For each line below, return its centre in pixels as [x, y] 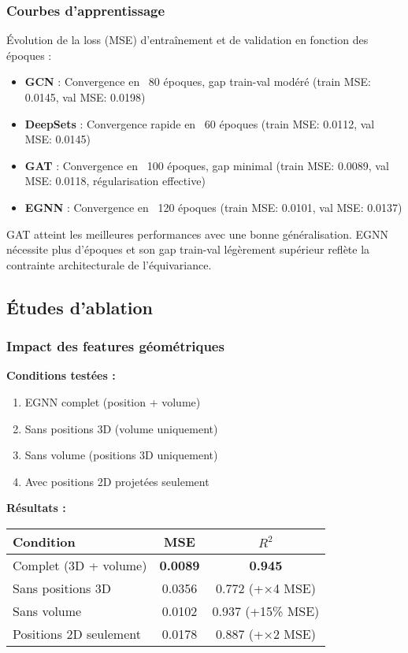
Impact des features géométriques [115, 346]
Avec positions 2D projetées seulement [117, 481]
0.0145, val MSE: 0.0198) [85, 97]
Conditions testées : [61, 375]
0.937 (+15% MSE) [266, 610]
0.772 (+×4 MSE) [265, 588]
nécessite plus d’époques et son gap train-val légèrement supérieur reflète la [188, 249]
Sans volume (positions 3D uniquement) [121, 455]
